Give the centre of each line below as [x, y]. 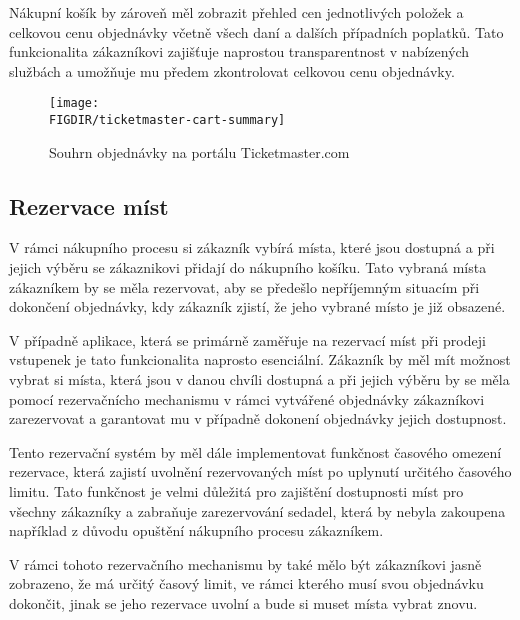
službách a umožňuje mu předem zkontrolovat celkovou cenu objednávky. [232, 70]
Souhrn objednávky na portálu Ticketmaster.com [199, 151]
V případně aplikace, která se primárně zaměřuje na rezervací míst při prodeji [247, 339]
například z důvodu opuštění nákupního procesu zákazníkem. [196, 530]
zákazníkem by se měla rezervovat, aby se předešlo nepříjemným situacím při [244, 286]
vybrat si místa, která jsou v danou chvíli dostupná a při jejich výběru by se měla [259, 379]
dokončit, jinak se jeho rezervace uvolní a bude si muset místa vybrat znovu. [243, 602]
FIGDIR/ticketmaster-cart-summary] [167, 120]
